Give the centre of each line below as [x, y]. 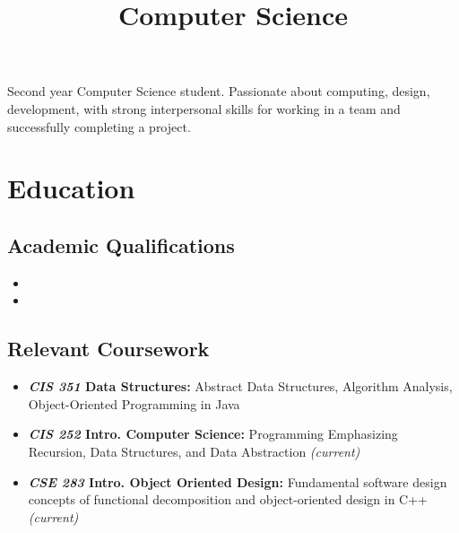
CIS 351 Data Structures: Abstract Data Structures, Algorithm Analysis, [240, 386]
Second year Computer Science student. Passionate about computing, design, [219, 91]
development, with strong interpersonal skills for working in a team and [204, 108]
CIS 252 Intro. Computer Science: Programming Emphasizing [213, 434]
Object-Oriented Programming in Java [134, 403]
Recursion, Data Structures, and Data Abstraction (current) [194, 451]
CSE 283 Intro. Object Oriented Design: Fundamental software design [238, 481]
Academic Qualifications [121, 245]
